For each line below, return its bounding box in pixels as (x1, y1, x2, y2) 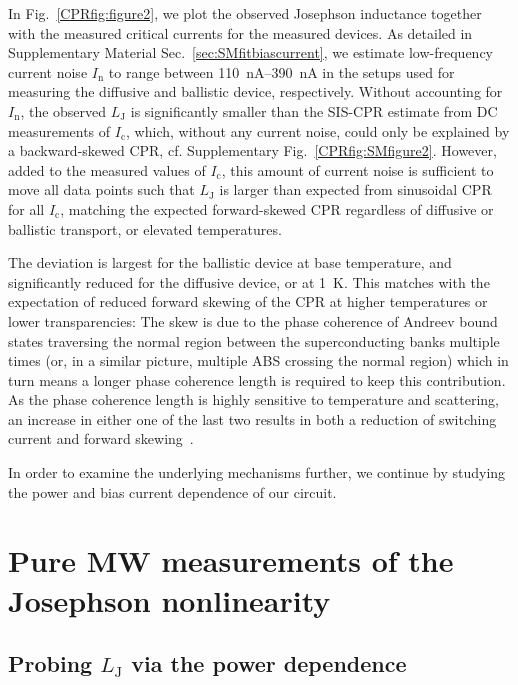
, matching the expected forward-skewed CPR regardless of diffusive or (60, 198, 494, 219)
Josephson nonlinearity (8, 579, 331, 620)
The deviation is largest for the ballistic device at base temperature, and (8, 252, 452, 273)
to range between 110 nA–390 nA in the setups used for (108, 61, 455, 82)
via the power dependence (131, 648, 407, 679)
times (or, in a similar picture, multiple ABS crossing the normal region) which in (8, 350, 509, 371)
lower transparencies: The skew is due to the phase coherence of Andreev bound (8, 310, 498, 331)
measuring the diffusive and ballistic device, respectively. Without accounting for (8, 81, 503, 102)
